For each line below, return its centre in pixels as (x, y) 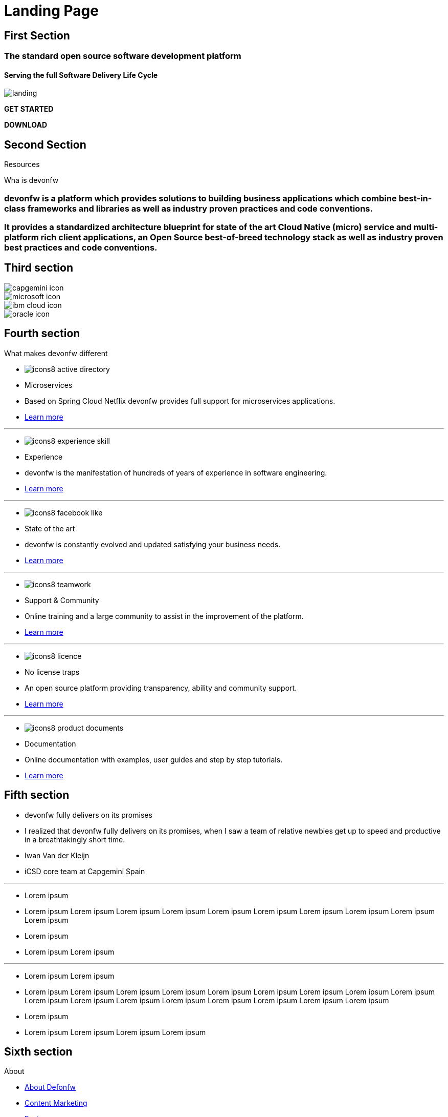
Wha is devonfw (31, 180)
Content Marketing (56, 1103)
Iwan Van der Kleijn (57, 855)
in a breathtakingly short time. (75, 839)
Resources (22, 164)
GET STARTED (29, 109)
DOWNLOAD (26, 125)
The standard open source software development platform (123, 56)
